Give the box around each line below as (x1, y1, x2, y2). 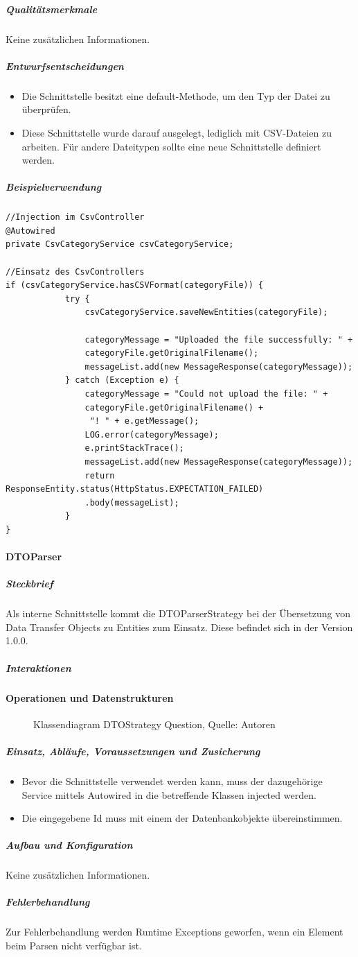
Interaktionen (6, 660, 71, 675)
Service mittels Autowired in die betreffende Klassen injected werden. (21, 787, 316, 802)
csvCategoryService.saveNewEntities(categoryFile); (84, 307, 328, 318)
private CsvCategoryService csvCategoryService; (6, 239, 234, 250)
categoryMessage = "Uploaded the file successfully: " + (84, 334, 353, 345)
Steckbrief (6, 576, 53, 591)
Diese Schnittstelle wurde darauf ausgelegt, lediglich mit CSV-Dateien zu (21, 125, 332, 139)
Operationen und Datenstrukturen (6, 690, 174, 705)
